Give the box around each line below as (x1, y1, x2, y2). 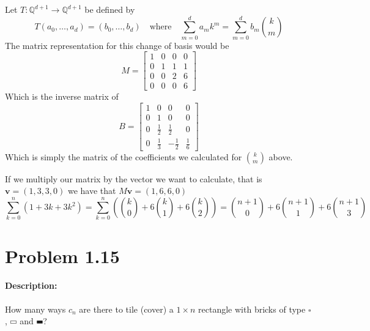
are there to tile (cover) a (79, 302, 174, 315)
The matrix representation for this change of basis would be (5, 39, 229, 51)
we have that (67, 184, 116, 197)
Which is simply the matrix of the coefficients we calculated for (5, 150, 242, 163)
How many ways (5, 302, 66, 315)
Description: (5, 279, 57, 292)
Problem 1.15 (5, 243, 120, 268)
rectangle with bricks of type (198, 302, 306, 315)
